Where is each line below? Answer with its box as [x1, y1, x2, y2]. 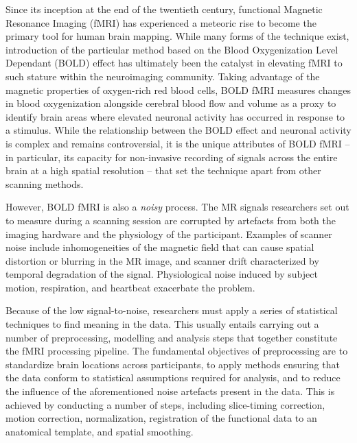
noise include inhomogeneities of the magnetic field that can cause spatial [5, 240, 314, 254]
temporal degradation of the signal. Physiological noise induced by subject [5, 267, 318, 281]
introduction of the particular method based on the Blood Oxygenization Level [5, 42, 338, 56]
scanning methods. [5, 176, 84, 191]
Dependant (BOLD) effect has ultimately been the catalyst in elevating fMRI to [5, 56, 343, 70]
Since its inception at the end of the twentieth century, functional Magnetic [5, 2, 323, 16]
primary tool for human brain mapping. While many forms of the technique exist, [5, 29, 349, 43]
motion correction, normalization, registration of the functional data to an [5, 411, 317, 425]
